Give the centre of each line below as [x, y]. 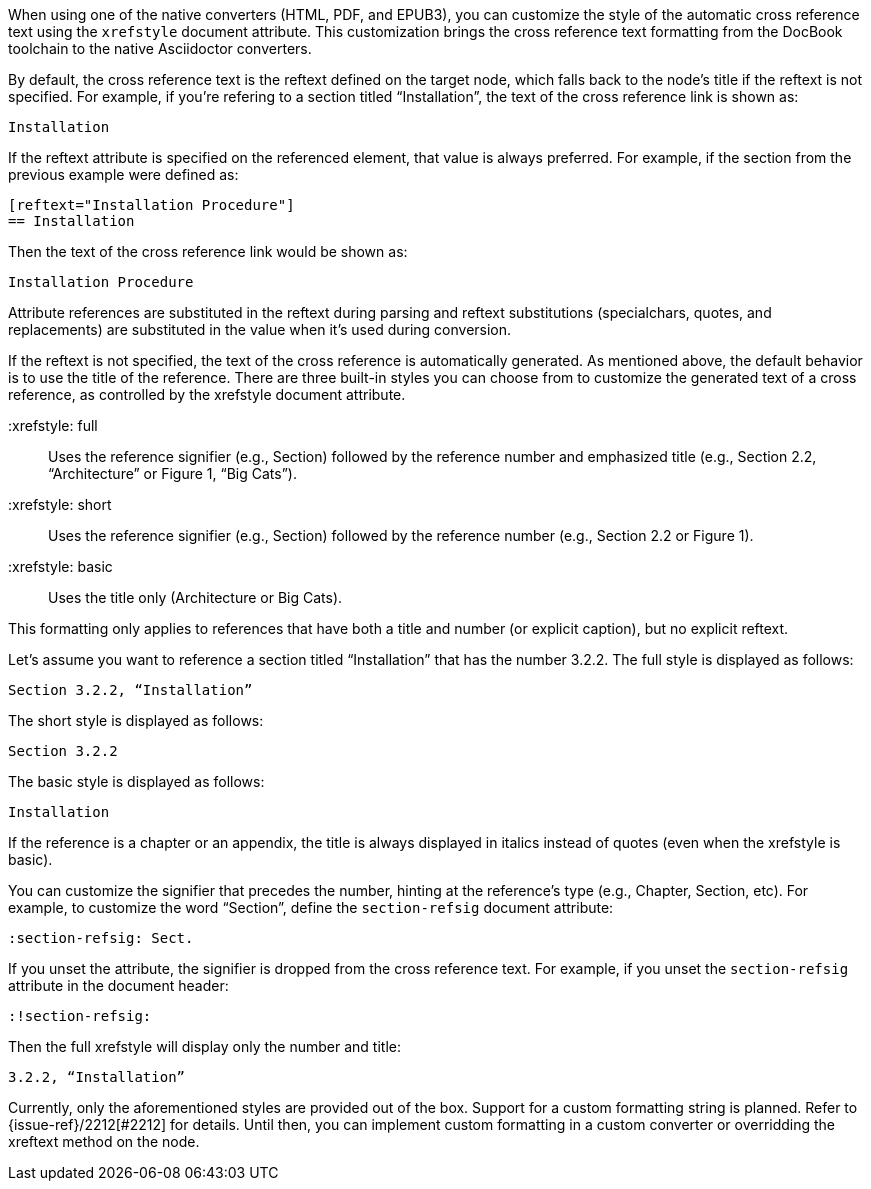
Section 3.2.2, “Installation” [130, 690]
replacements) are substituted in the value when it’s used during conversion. [260, 329]
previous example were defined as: [123, 174]
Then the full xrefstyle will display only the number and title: [204, 1046]
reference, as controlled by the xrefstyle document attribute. [207, 394]
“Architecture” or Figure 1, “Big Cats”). [172, 473]
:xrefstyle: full [53, 425]
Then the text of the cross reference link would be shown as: [208, 251]
